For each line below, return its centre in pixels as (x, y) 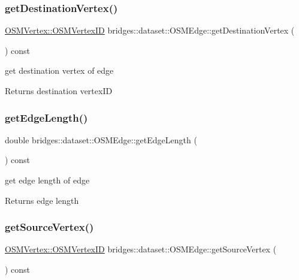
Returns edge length (42, 200)
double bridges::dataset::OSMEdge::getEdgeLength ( (101, 139)
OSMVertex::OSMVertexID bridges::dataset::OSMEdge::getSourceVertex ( (141, 249)
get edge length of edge (47, 180)
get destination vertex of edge (59, 70)
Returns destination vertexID (59, 91)
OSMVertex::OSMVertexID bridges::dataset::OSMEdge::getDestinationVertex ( (150, 30)
